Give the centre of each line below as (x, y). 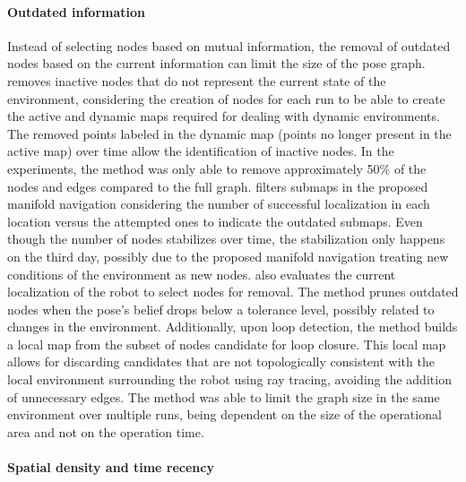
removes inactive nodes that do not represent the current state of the (197, 80)
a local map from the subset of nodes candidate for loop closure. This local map (227, 344)
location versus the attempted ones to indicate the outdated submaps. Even (215, 221)
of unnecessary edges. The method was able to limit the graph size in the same (224, 396)
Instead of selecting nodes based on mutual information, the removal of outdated (229, 45)
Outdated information (76, 11)
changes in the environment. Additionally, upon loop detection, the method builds (233, 327)
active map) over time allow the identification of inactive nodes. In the (201, 151)
